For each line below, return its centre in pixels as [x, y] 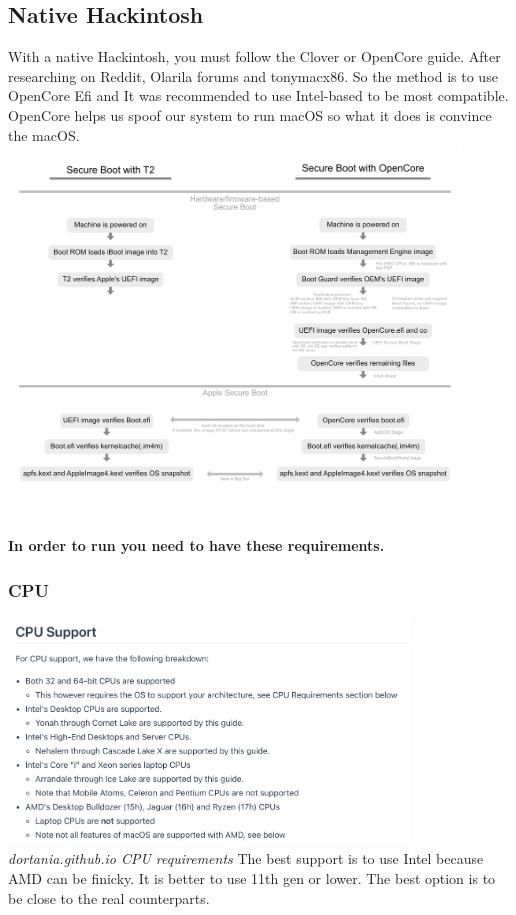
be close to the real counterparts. [109, 897]
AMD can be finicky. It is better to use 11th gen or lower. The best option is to [252, 877]
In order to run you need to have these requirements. [196, 545]
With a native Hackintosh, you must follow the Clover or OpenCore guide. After [254, 56]
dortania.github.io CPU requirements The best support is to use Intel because [246, 858]
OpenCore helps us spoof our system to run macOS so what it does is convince [250, 114]
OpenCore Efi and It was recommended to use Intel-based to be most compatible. [258, 95]
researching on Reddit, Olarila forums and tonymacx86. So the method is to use [253, 75]
